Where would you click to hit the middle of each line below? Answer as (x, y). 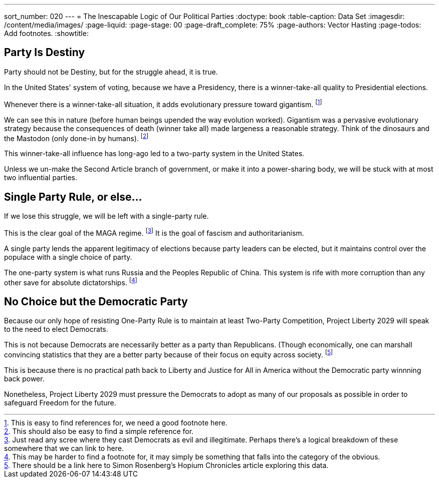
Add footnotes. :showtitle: (46, 33)
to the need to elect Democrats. (56, 329)
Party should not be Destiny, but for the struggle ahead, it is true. (111, 72)
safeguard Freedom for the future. (60, 402)
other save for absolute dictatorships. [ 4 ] (71, 282)
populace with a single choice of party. (68, 257)
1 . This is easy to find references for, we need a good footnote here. (116, 422)
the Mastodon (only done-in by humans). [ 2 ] (76, 137)
